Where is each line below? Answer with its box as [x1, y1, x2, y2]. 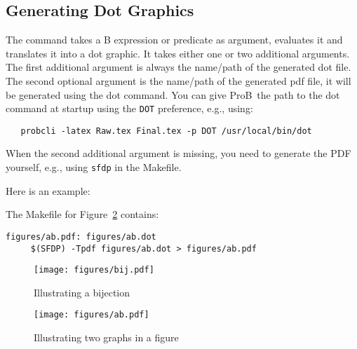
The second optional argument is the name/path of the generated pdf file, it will [6, 73, 351, 88]
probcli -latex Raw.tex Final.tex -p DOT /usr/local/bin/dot [20, 125, 312, 136]
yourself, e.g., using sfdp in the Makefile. [6, 160, 182, 174]
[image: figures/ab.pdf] [34, 310, 149, 320]
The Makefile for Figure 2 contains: [6, 207, 159, 221]
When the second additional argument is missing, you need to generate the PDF [6, 146, 351, 160]
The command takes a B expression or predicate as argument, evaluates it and [6, 32, 343, 47]
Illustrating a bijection [34, 285, 130, 299]
